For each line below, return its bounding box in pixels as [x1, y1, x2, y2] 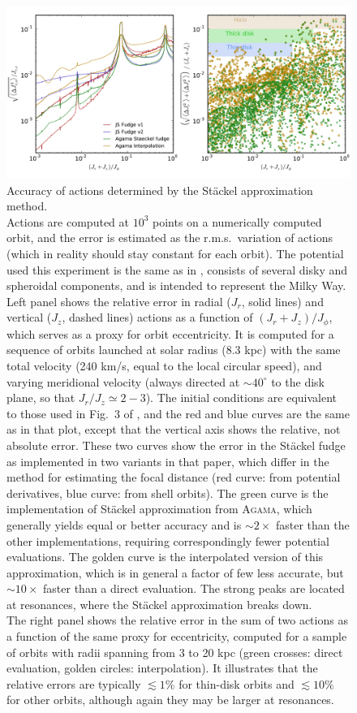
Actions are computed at [6, 213, 129, 230]
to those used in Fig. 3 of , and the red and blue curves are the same [6, 404, 350, 421]
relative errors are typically [6, 675, 141, 692]
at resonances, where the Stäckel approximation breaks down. [6, 595, 312, 612]
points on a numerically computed [153, 213, 322, 230]
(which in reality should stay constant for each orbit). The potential [6, 244, 344, 261]
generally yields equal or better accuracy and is [6, 516, 242, 533]
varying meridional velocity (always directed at [6, 373, 240, 390]
